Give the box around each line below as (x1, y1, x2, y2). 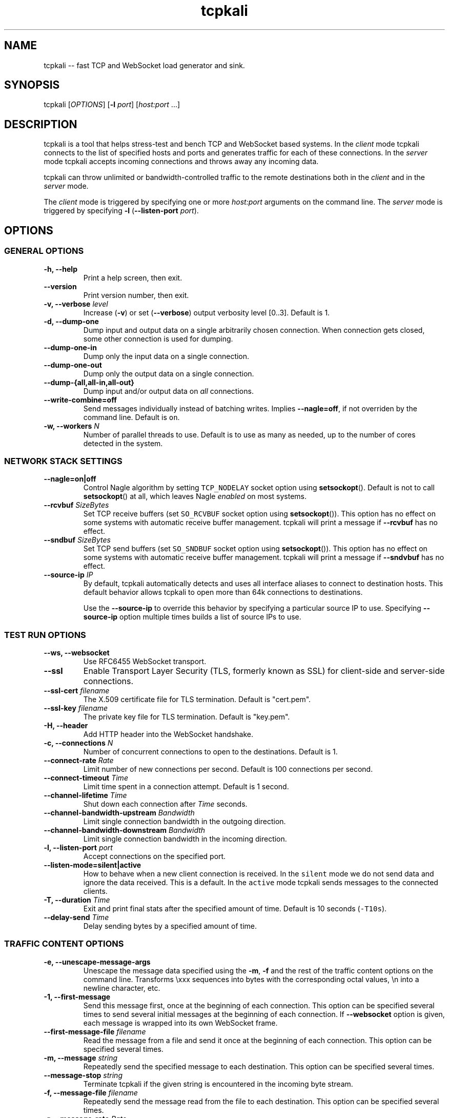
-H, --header (44, 721, 88, 730)
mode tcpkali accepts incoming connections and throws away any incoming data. (44, 157, 319, 166)
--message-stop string (44, 1070, 123, 1080)
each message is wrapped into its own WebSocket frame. (83, 1018, 278, 1027)
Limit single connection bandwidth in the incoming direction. (83, 834, 287, 843)
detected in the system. (83, 438, 163, 448)
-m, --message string (44, 1053, 118, 1062)
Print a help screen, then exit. (83, 273, 182, 282)
